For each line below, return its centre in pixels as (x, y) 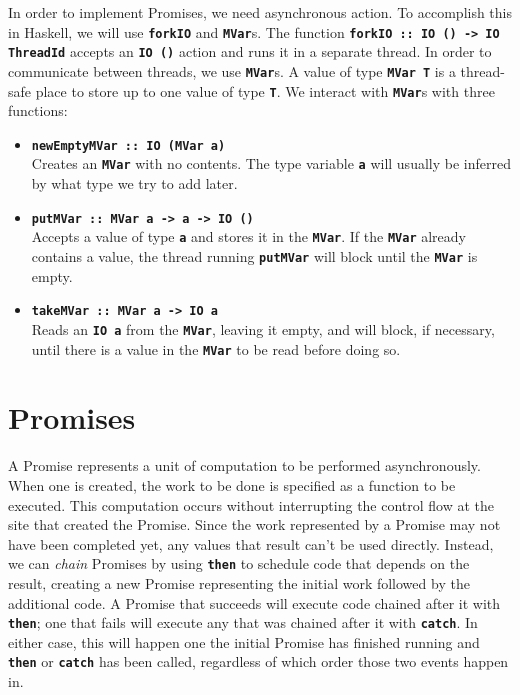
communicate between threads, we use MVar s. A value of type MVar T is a (232, 70)
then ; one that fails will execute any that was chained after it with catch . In (243, 622)
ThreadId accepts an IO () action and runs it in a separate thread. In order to (250, 51)
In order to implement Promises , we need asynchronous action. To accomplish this (260, 12)
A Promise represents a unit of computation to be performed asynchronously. (244, 465)
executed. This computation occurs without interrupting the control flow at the (251, 504)
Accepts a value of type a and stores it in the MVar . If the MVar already (248, 236)
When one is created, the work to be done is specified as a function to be (232, 484)
